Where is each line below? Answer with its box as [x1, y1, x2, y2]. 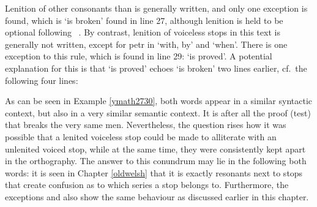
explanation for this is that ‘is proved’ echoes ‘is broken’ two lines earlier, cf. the [5, 61, 307, 74]
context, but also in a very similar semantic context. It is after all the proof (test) [5, 106, 311, 119]
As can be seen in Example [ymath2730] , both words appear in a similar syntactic [5, 94, 312, 107]
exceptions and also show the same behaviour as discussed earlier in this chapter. [5, 190, 309, 203]
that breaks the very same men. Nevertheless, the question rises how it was [5, 118, 286, 131]
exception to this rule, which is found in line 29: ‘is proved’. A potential [5, 50, 272, 62]
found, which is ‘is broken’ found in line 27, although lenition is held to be [5, 13, 283, 26]
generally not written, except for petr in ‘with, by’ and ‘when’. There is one [5, 37, 288, 50]
